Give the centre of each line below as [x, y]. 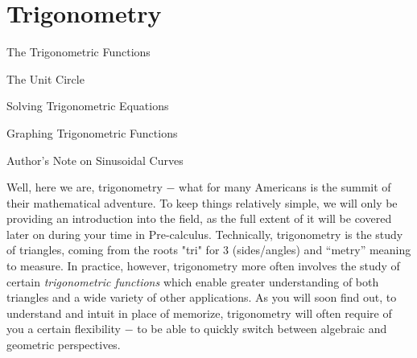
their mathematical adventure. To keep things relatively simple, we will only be [202, 202]
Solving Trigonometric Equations [88, 106]
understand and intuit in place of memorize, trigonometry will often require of [199, 313]
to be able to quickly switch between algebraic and [262, 329]
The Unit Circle [45, 78]
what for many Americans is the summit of [285, 187]
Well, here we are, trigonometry [85, 187]
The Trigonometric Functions [78, 52]
